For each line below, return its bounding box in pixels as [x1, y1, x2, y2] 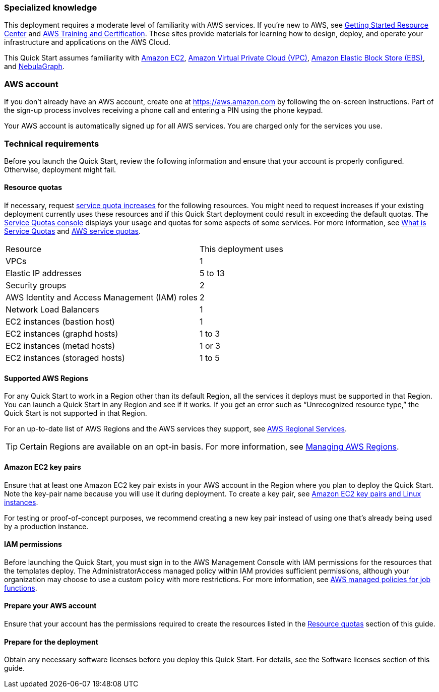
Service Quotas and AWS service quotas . [4, 227, 141, 236]
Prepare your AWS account [4, 601, 97, 610]
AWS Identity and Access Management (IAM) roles [6, 292, 198, 303]
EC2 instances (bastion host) [6, 317, 115, 327]
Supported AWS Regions [4, 373, 89, 383]
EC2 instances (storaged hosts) [6, 353, 125, 363]
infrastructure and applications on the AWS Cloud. [4, 38, 170, 47]
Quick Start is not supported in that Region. [4, 409, 147, 418]
